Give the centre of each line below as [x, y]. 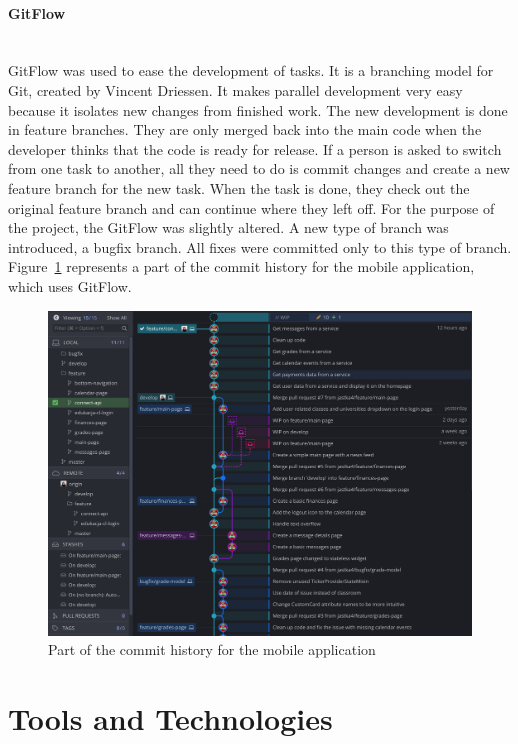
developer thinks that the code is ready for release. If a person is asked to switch [255, 148]
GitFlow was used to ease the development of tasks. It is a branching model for [251, 70]
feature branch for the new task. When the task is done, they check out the [239, 187]
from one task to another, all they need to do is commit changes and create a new [259, 168]
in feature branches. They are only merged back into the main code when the [245, 129]
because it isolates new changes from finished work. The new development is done [258, 109]
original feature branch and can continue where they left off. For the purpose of [251, 207]
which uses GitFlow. [70, 285]
